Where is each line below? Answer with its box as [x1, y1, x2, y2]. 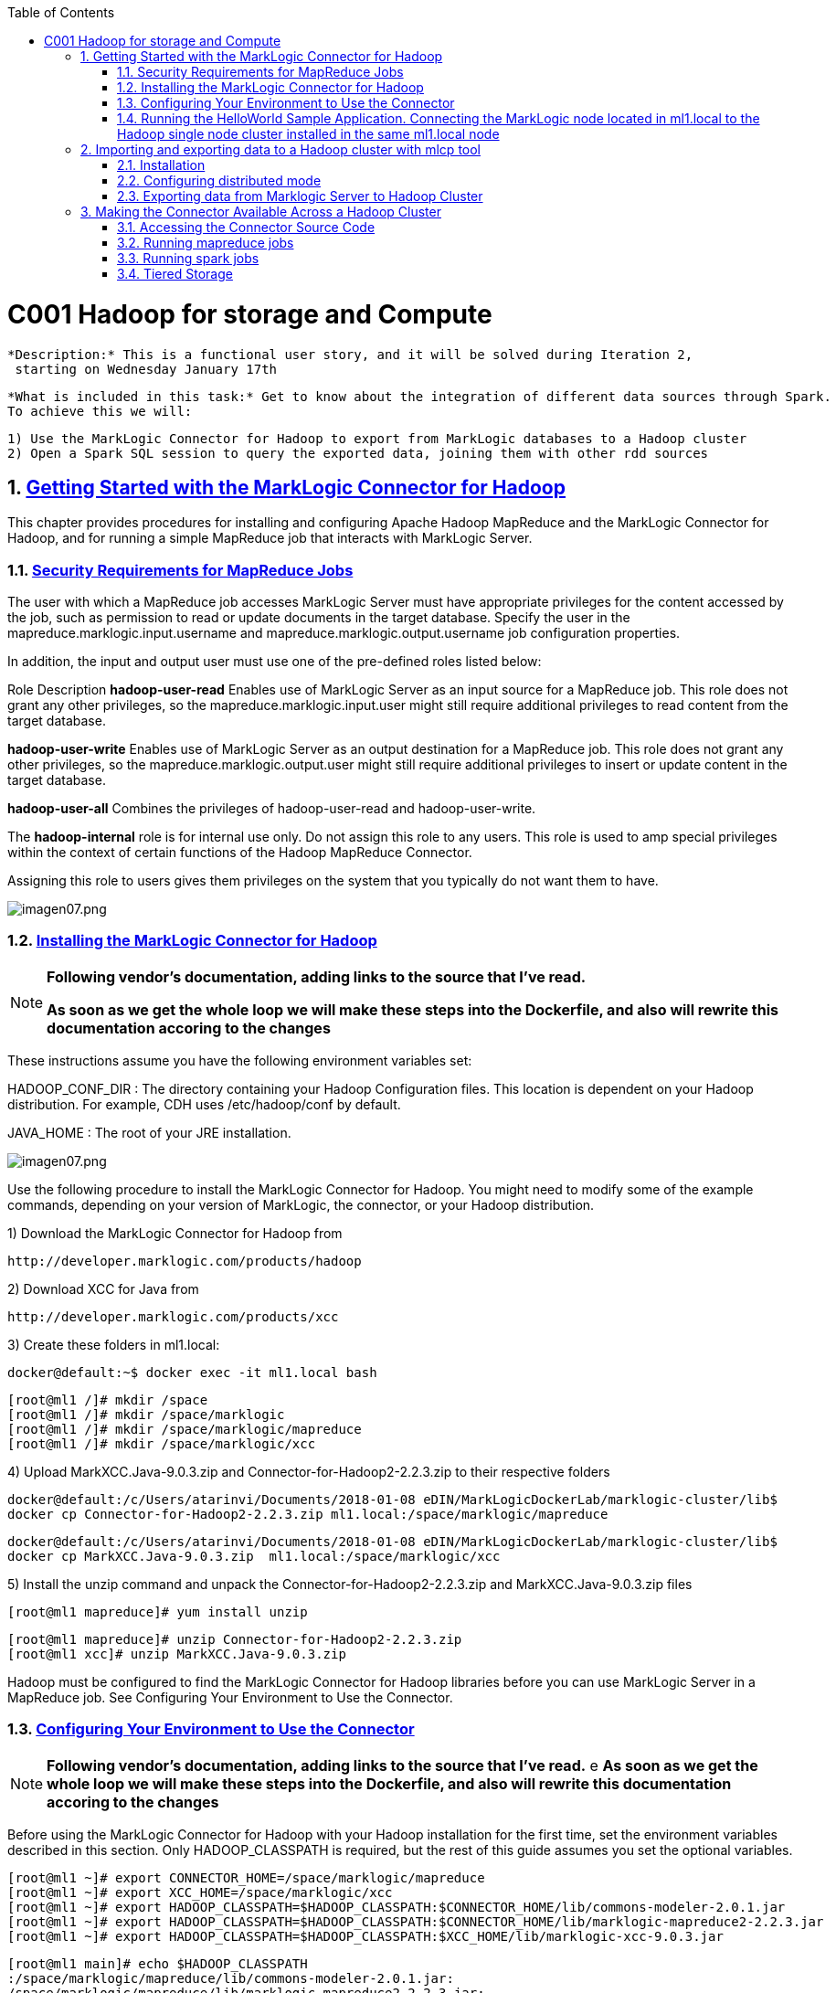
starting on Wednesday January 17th [15, 361, 278, 376]
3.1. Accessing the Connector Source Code [117, 219, 376, 235]
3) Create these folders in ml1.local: [7, 1336, 220, 1352]
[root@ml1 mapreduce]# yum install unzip [7, 1604, 308, 1619]
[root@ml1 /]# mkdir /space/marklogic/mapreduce [7, 1421, 362, 1436]
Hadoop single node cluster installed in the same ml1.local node [117, 126, 500, 142]
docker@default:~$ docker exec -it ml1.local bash [7, 1364, 377, 1380]
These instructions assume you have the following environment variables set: [7, 1052, 472, 1068]
